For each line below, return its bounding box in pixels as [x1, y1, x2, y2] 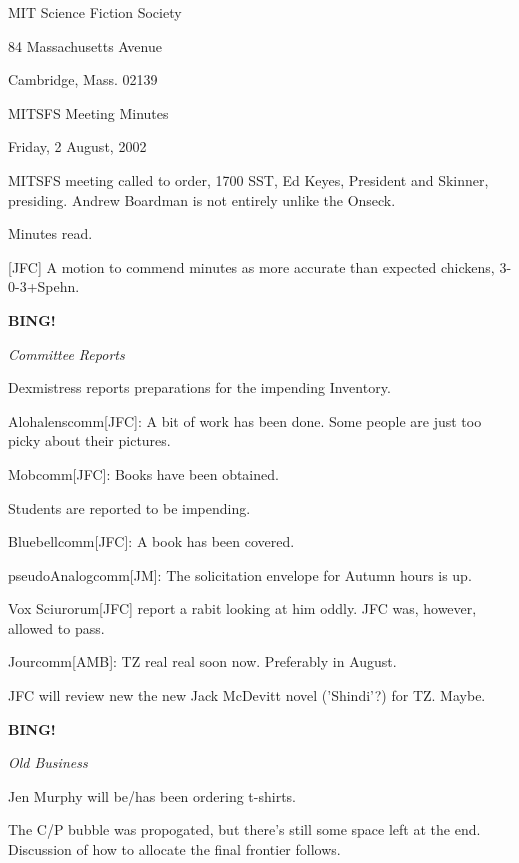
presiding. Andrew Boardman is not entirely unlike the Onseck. [8, 189, 396, 210]
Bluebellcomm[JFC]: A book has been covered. [8, 531, 295, 552]
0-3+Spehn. [8, 276, 80, 297]
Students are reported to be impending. [8, 497, 251, 518]
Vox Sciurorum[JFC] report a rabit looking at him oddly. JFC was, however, [8, 598, 477, 619]
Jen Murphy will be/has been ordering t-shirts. [8, 785, 297, 806]
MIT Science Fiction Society [8, 2, 182, 22]
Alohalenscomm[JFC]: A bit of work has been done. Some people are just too [8, 410, 482, 431]
